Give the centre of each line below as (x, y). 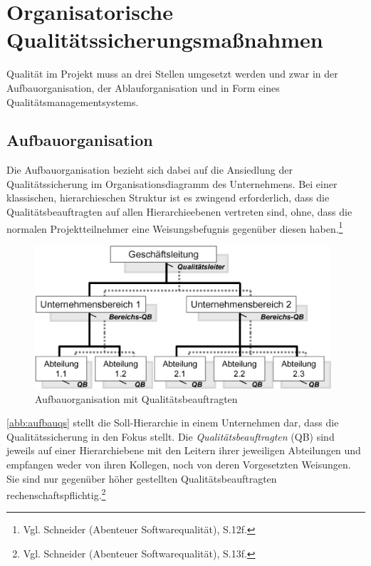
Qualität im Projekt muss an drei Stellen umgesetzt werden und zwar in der (172, 74)
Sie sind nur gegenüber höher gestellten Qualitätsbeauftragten (142, 478)
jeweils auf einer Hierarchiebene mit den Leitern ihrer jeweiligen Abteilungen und (184, 450)
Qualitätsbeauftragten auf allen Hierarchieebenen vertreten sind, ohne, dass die (179, 212)
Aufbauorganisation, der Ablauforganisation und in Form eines (143, 87)
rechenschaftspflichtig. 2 (56, 494)
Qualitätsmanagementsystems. (73, 101)
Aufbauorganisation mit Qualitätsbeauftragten (136, 398)
